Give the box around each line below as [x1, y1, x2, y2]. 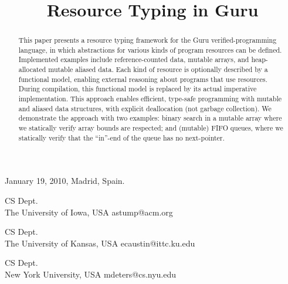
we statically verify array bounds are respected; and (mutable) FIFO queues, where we [18, 123, 283, 133]
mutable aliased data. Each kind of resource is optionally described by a [48, 64, 268, 74]
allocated [18, 64, 46, 74]
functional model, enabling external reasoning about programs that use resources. [18, 74, 267, 84]
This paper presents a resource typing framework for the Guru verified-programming [18, 35, 277, 45]
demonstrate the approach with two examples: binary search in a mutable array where [18, 113, 282, 123]
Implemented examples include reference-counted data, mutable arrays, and [18, 54, 249, 64]
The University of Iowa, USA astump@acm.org [5, 206, 173, 218]
